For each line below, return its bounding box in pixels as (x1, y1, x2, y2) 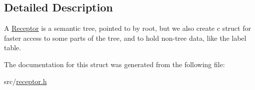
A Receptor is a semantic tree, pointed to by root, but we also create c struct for (4, 23, 251, 33)
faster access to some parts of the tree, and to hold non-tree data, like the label (4, 32, 247, 43)
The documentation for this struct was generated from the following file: (4, 59, 225, 69)
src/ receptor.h (4, 76, 47, 86)
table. (4, 42, 21, 53)
